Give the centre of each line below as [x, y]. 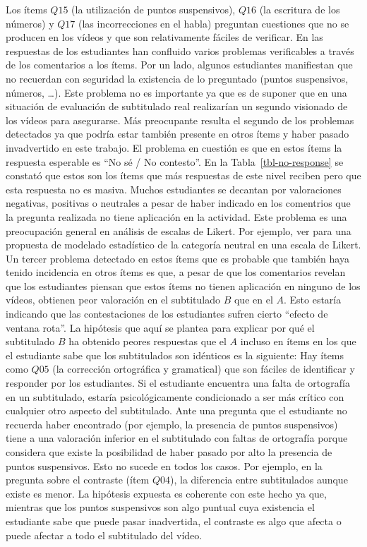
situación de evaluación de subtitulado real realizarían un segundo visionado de [177, 106]
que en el [253, 300]
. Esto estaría [312, 300]
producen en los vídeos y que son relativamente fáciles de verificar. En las [164, 37]
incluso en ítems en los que [298, 341]
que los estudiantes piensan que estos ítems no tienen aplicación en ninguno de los [183, 285]
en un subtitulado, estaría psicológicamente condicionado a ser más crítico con [175, 396]
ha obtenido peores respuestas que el [148, 341]
